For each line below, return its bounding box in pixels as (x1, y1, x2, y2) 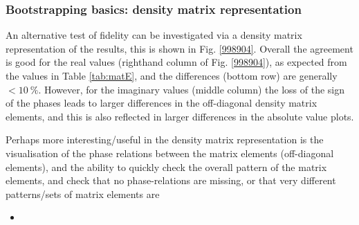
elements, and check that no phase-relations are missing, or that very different (6, 173, 336, 188)
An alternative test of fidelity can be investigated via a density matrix (6, 28, 302, 42)
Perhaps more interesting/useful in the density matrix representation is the (6, 132, 324, 147)
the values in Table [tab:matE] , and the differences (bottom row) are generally (6, 69, 338, 82)
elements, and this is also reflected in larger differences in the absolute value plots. (6, 109, 354, 123)
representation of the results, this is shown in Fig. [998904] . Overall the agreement (6, 41, 353, 55)
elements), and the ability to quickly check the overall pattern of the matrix (6, 159, 327, 174)
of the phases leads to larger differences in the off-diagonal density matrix (6, 96, 317, 110)
